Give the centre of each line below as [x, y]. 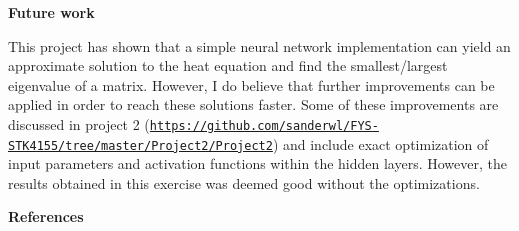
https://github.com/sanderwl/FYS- [264, 125]
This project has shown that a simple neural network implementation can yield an [259, 45]
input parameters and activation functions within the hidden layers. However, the [257, 163]
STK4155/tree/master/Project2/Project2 [140, 145]
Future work [51, 12]
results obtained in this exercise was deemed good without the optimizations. [244, 182]
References [46, 216]
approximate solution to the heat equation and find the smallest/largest [228, 65]
